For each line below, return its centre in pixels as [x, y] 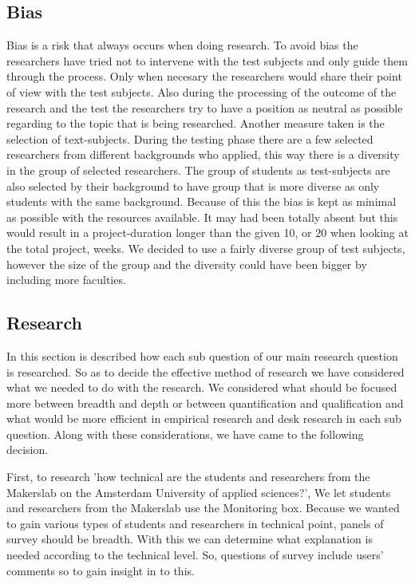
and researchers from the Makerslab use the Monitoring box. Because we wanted [203, 508]
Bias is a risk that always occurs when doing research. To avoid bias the [182, 45]
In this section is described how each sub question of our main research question [202, 355]
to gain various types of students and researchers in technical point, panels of [195, 523]
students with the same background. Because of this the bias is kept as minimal [202, 201]
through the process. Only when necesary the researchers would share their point [204, 76]
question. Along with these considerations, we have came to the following [185, 434]
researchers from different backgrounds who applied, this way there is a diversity [203, 154]
